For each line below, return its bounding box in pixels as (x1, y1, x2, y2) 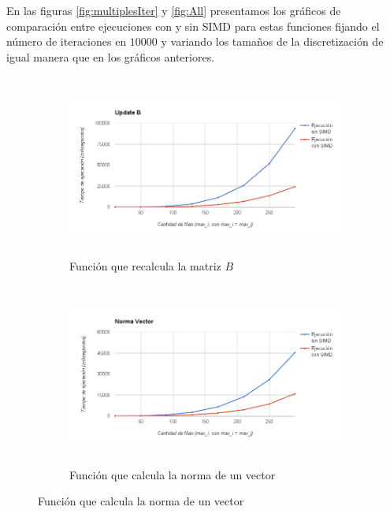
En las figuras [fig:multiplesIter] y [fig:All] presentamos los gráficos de (6, 2, 341, 18)
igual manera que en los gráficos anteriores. (6, 48, 215, 65)
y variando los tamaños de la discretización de (161, 33, 384, 50)
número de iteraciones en (6, 33, 127, 50)
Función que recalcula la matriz (69, 257, 221, 274)
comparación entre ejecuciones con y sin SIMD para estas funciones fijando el (6, 17, 380, 34)
